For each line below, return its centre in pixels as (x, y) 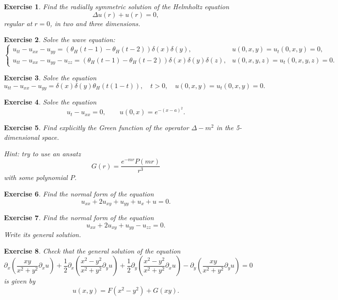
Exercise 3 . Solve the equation (50, 78)
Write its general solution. (43, 234)
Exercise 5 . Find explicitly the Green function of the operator (96, 127)
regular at (18, 23)
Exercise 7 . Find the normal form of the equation (79, 217)
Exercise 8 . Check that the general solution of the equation (92, 250)
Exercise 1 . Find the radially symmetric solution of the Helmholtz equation (117, 6)
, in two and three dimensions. (95, 23)
